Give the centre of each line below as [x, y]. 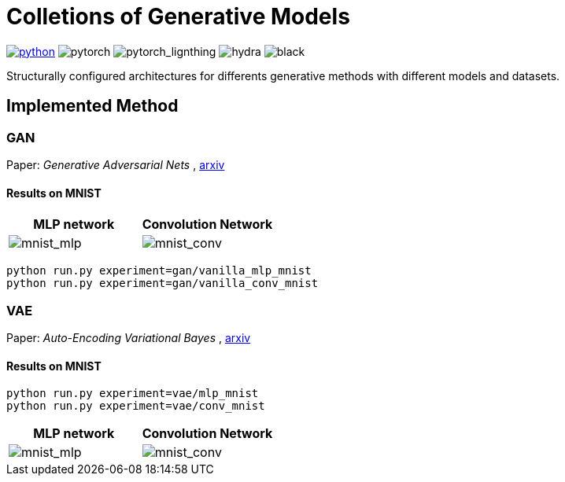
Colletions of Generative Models [178, 17]
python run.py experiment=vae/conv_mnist [136, 406]
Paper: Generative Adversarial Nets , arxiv [116, 164]
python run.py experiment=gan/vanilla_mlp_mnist [159, 271]
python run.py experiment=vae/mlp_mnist [133, 394]
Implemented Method [92, 106]
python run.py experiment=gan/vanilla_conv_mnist [162, 283]
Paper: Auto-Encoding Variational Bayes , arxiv [129, 337]
